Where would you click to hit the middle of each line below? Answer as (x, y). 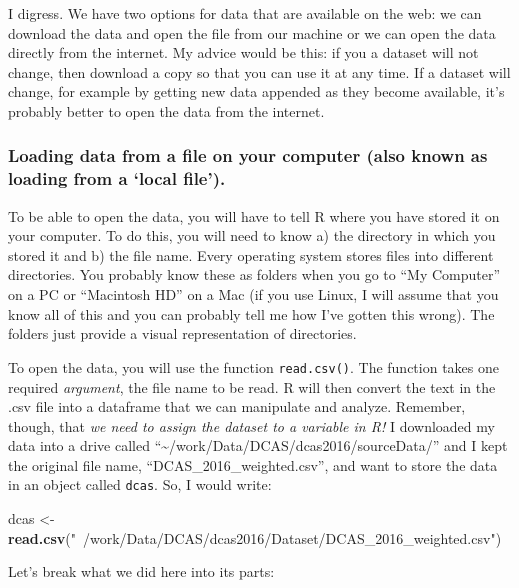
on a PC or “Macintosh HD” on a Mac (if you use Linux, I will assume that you (253, 294)
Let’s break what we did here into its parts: (141, 571)
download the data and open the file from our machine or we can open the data (252, 32)
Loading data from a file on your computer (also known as (248, 155)
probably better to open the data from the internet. (166, 110)
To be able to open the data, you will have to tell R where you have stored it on (254, 215)
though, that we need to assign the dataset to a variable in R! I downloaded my (251, 425)
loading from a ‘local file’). (117, 178)
